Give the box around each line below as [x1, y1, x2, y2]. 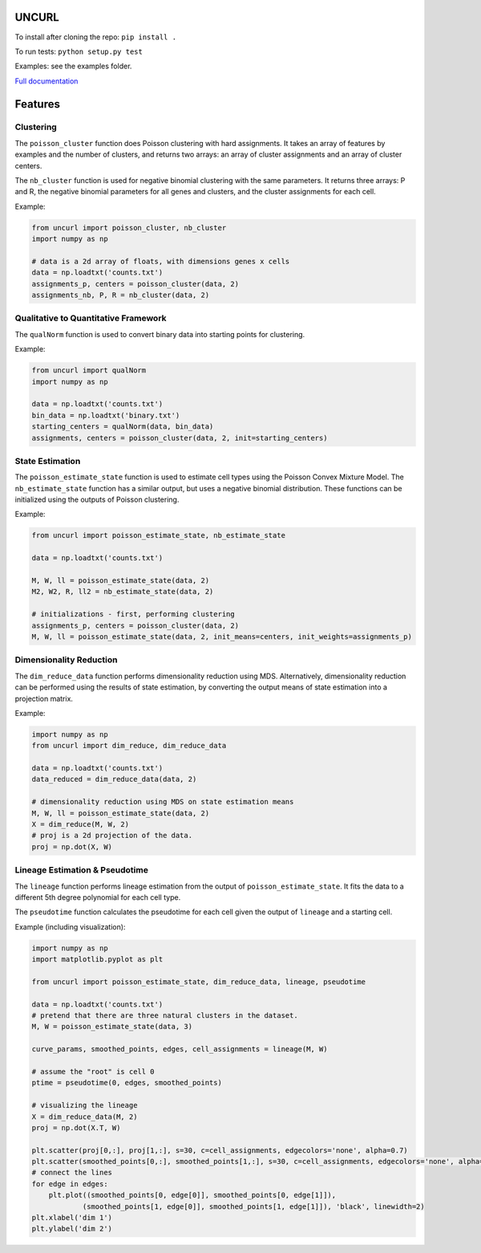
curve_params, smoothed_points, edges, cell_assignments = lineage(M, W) [31, 1044, 328, 1054]
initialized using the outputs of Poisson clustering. [14, 494, 180, 505]
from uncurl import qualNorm [31, 366, 147, 375]
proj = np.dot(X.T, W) [31, 1123, 121, 1132]
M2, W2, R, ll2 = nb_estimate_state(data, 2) [31, 587, 214, 596]
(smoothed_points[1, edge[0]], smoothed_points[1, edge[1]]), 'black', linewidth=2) [82, 1202, 425, 1211]
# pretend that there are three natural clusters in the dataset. [31, 1011, 298, 1020]
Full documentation [14, 76, 79, 86]
